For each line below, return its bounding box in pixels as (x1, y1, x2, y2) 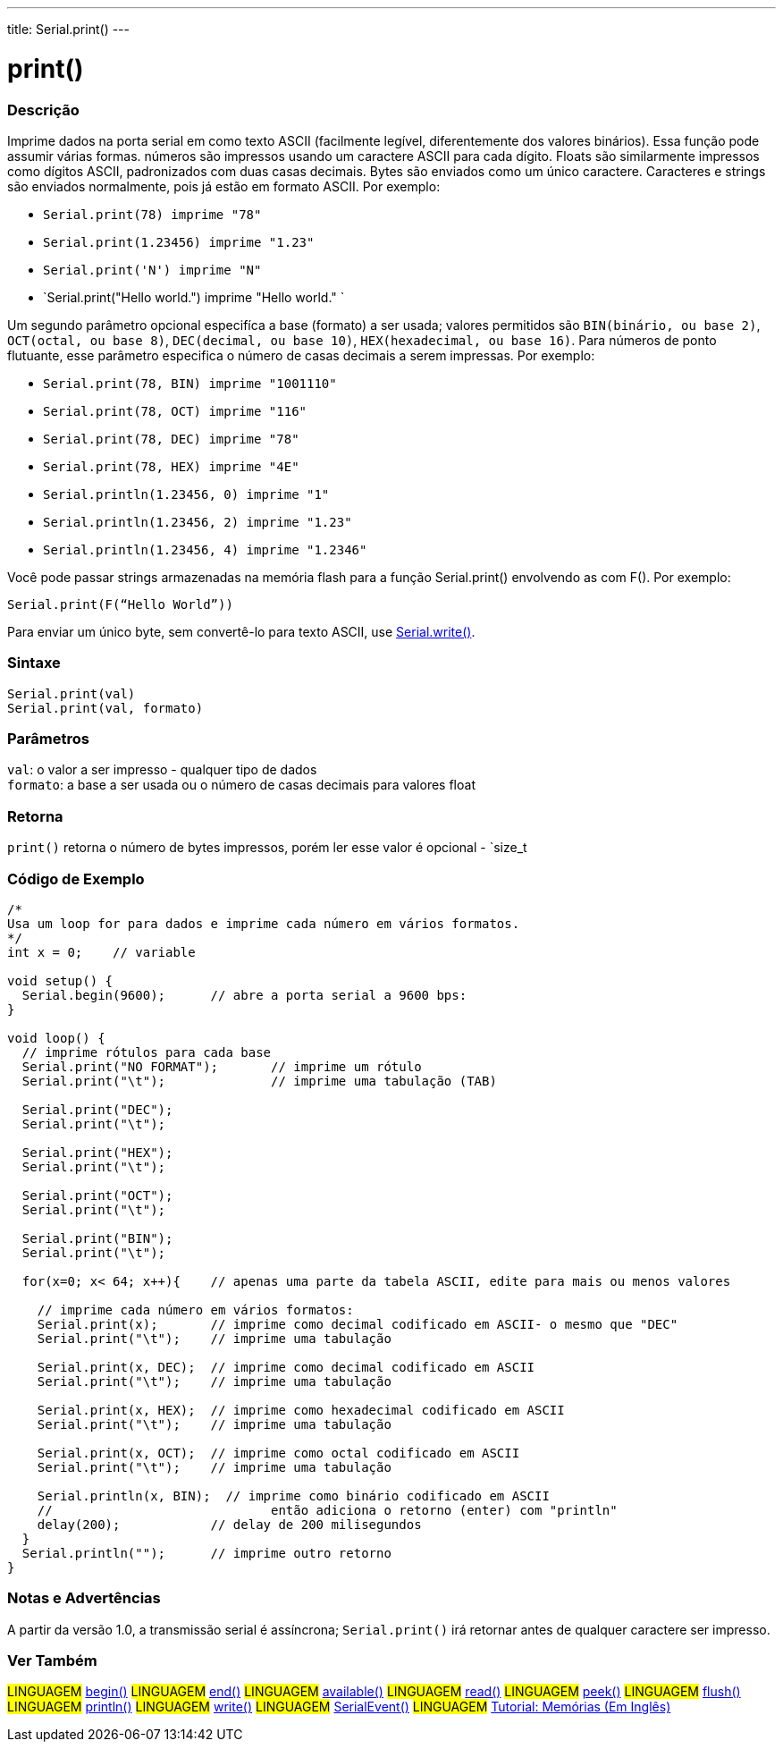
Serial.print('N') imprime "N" (43, 262, 262, 277)
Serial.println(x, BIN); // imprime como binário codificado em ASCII (37, 1488, 550, 1503)
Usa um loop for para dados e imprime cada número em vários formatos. (7, 916, 520, 931)
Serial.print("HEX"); (21, 1145, 173, 1160)
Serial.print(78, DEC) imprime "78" (43, 431, 299, 446)
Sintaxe (7, 654, 61, 672)
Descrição (7, 100, 80, 119)
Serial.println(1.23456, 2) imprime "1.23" (43, 514, 352, 529)
